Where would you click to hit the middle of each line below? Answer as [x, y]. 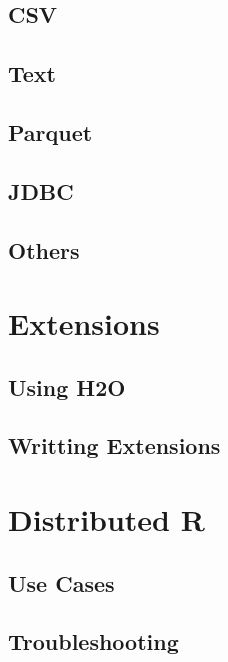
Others [44, 249]
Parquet [50, 131]
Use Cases [61, 582]
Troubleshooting [93, 641]
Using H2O [67, 386]
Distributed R [106, 519]
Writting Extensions [114, 445]
